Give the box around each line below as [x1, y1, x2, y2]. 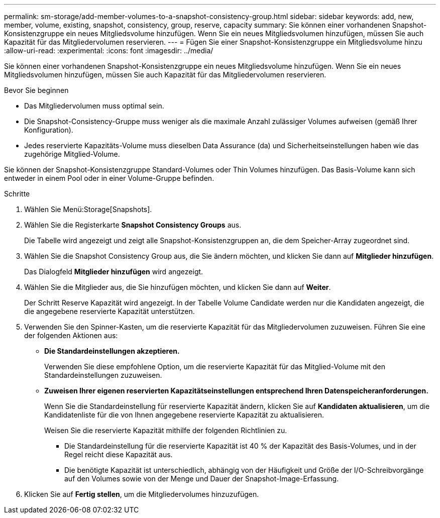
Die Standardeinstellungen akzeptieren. [44, 347, 180, 355]
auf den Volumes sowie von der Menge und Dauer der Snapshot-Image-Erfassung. [64, 474, 339, 483]
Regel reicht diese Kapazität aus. [64, 450, 173, 459]
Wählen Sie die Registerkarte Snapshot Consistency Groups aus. [24, 221, 242, 229]
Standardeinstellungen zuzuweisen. [44, 371, 162, 379]
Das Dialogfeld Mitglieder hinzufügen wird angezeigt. [24, 267, 203, 276]
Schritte [4, 189, 30, 198]
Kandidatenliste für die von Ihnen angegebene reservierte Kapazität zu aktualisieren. [44, 410, 324, 419]
